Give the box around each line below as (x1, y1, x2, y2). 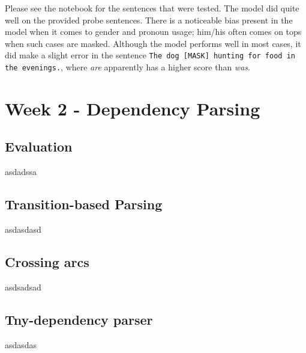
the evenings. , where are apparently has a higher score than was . (5, 61, 250, 73)
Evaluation (5, 137, 73, 156)
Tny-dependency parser (5, 310, 153, 328)
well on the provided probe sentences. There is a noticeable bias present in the (5, 13, 293, 26)
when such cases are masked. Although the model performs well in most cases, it (5, 37, 301, 49)
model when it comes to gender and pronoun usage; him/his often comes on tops (5, 25, 302, 38)
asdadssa (5, 165, 37, 178)
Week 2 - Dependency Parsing (5, 96, 260, 120)
